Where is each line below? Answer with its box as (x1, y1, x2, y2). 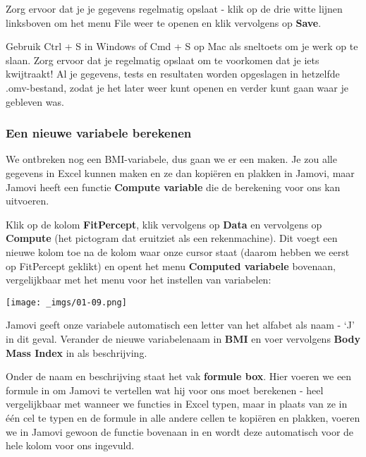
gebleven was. (6, 94, 64, 109)
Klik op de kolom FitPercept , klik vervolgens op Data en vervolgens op (6, 217, 322, 231)
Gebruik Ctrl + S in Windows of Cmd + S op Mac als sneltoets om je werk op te (6, 39, 358, 54)
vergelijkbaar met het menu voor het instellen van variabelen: (6, 272, 272, 287)
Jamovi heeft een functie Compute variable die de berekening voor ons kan (6, 179, 341, 194)
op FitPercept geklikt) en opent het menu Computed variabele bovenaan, (6, 258, 336, 273)
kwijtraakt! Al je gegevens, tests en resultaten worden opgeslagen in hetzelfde (6, 66, 340, 81)
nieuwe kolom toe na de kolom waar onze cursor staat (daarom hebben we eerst (6, 244, 350, 259)
